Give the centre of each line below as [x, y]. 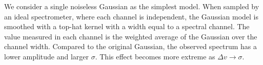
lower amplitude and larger [47, 56]
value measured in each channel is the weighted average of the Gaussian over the [131, 36]
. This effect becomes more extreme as [155, 56]
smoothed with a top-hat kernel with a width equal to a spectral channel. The [127, 26]
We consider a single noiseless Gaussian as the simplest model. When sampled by [132, 6]
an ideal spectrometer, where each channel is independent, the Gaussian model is [131, 16]
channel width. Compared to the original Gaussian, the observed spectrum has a [130, 46]
